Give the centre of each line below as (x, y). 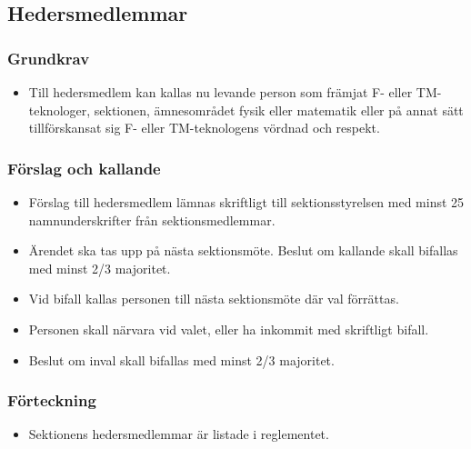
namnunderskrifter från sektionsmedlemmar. (152, 220)
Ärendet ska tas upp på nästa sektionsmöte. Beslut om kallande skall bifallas (243, 250)
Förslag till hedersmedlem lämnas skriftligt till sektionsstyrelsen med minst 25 (246, 202)
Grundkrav (49, 58)
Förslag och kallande (84, 168)
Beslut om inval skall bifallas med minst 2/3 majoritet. (181, 359)
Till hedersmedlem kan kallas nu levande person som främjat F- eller (220, 92)
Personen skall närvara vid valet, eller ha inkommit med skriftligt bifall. (229, 329)
